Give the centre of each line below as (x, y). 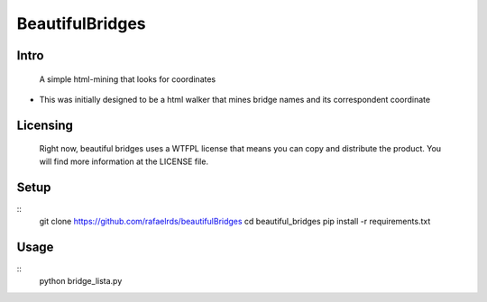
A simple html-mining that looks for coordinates (128, 79)
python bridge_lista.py (81, 281)
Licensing (45, 125)
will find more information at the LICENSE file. (124, 161)
